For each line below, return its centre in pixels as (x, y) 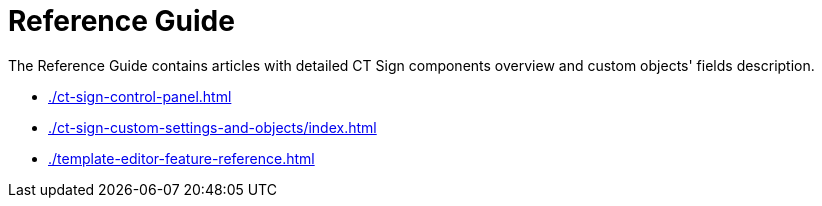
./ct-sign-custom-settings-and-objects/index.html (212, 127)
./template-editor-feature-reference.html (181, 158)
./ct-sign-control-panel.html (140, 96)
